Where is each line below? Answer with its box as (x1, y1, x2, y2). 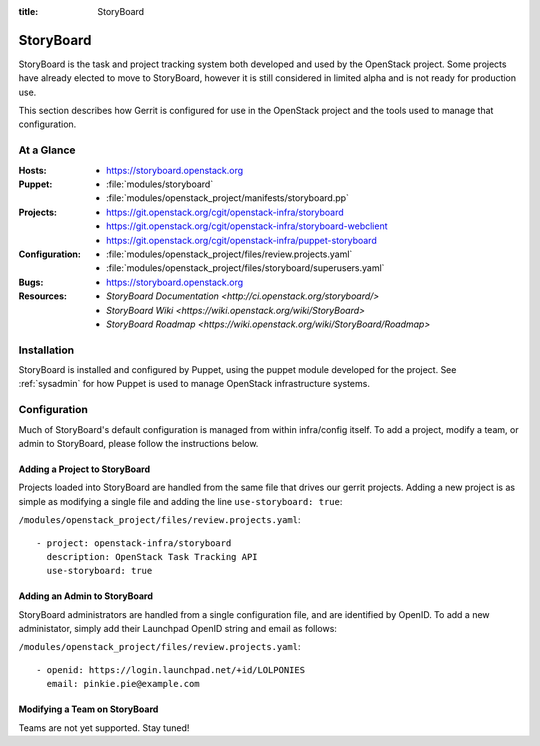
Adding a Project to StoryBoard (18, 463, 151, 475)
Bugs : (18, 276, 44, 288)
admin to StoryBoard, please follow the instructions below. (18, 437, 259, 449)
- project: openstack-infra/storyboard (36, 537, 232, 549)
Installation (18, 343, 75, 357)
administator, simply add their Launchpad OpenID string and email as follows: (18, 623, 337, 635)
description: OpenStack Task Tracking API (46, 551, 259, 562)
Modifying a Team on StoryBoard (18, 703, 159, 715)
